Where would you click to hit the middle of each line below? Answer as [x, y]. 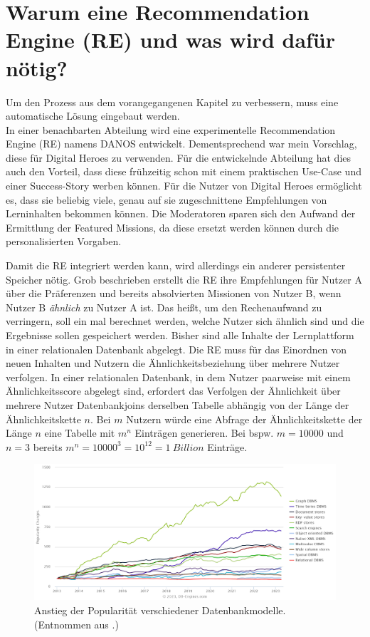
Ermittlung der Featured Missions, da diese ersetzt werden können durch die [173, 227]
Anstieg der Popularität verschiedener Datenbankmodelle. [160, 610]
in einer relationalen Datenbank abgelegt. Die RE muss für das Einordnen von [176, 349]
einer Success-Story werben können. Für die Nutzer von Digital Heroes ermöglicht [184, 186]
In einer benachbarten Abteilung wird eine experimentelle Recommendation [171, 129]
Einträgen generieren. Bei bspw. [204, 433]
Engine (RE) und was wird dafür [171, 40]
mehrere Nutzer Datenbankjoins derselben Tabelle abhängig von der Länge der [178, 404]
